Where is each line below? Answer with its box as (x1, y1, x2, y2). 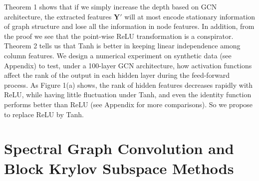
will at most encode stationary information (124, 11, 256, 21)
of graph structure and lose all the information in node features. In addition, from (4, 21, 255, 31)
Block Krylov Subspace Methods (4, 158, 234, 178)
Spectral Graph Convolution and (4, 138, 234, 159)
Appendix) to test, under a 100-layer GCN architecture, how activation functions (4, 60, 252, 70)
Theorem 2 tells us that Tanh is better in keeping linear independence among (4, 40, 241, 51)
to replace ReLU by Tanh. (4, 109, 84, 119)
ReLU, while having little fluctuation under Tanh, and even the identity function (4, 89, 252, 100)
